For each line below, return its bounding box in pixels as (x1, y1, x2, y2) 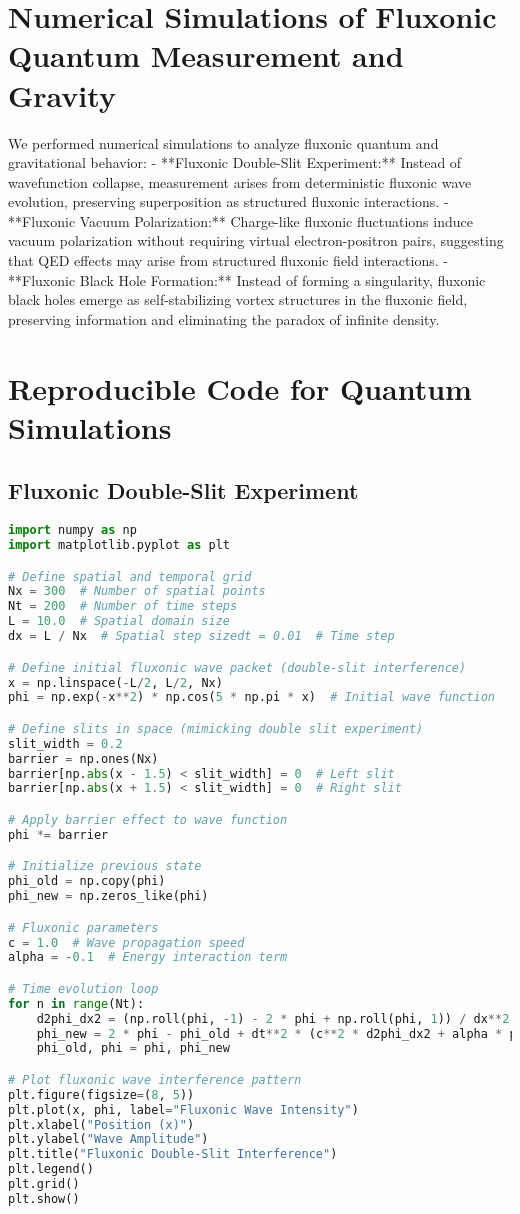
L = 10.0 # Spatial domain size (8, 614, 230, 629)
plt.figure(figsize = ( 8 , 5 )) (8, 1087, 195, 1102)
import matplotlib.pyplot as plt (8, 538, 230, 553)
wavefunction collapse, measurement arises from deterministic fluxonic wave (8, 171, 472, 192)
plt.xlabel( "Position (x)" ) (8, 1117, 195, 1132)
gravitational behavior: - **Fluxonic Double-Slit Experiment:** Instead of (8, 152, 462, 173)
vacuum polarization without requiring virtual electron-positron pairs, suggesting (8, 230, 504, 251)
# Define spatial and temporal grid (8, 569, 252, 584)
